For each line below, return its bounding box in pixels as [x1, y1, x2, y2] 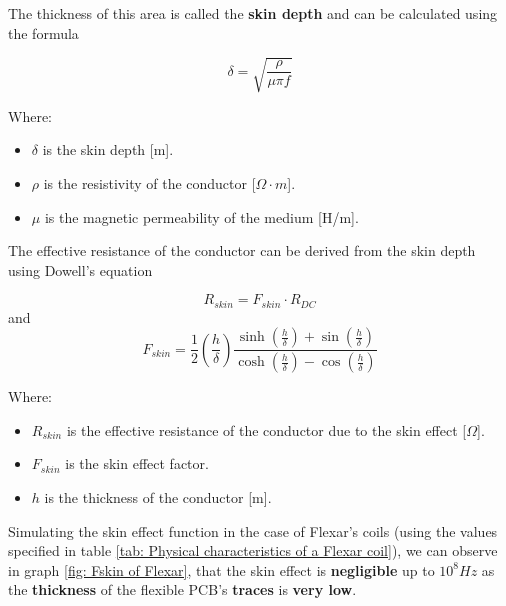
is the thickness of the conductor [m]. [44, 487, 272, 507]
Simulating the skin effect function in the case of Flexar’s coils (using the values [8, 520, 498, 541]
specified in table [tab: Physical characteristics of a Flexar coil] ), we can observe [8, 540, 498, 561]
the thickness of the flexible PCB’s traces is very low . [8, 579, 357, 600]
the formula [8, 22, 79, 43]
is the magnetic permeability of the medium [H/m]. [44, 206, 359, 227]
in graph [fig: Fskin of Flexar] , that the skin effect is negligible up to [8, 559, 435, 580]
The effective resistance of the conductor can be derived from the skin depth [8, 240, 476, 261]
